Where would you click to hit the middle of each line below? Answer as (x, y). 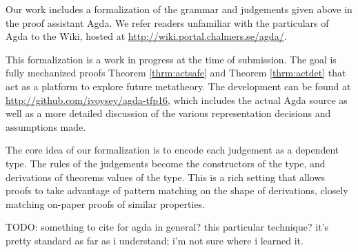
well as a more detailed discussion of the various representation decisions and (168, 113)
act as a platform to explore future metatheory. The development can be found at (178, 86)
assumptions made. (46, 126)
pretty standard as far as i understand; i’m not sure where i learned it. (155, 240)
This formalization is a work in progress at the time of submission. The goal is (171, 59)
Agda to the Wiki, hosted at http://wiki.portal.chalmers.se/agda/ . (146, 36)
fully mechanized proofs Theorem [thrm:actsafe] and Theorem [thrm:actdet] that (176, 73)
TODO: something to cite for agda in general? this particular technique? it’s (167, 227)
